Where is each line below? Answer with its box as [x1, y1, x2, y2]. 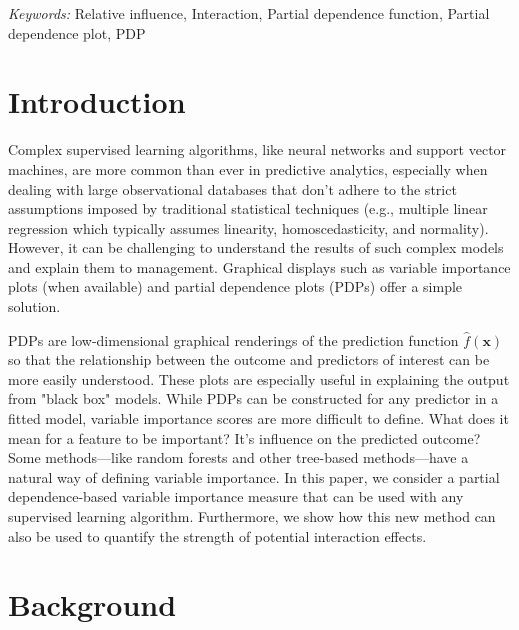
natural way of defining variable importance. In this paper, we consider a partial [8, 466, 500, 487]
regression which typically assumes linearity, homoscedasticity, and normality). [8, 217, 489, 238]
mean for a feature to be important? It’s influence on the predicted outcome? [8, 427, 481, 448]
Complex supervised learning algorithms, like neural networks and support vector [8, 139, 507, 160]
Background [8, 584, 177, 625]
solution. [8, 296, 61, 317]
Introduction [8, 81, 186, 122]
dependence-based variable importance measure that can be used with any [8, 486, 464, 507]
